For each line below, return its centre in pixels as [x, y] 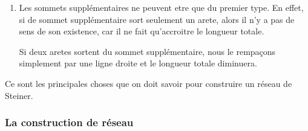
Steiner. [19, 95]
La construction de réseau [69, 122]
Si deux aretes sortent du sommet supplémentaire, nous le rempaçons [147, 51]
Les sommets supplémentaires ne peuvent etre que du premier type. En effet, [161, 7]
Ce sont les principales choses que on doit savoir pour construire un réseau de [149, 83]
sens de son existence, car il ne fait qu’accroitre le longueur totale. [142, 31]
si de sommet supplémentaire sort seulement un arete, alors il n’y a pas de [157, 19]
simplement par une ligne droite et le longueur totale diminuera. [138, 63]
